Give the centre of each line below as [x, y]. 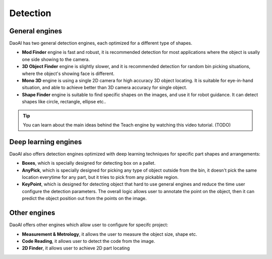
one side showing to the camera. [56, 59]
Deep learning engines [46, 142]
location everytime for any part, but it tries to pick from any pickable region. [100, 177]
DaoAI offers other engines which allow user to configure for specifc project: [89, 225]
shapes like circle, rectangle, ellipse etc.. [64, 102]
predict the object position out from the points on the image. [84, 199]
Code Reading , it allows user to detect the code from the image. [89, 241]
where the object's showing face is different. [68, 74]
